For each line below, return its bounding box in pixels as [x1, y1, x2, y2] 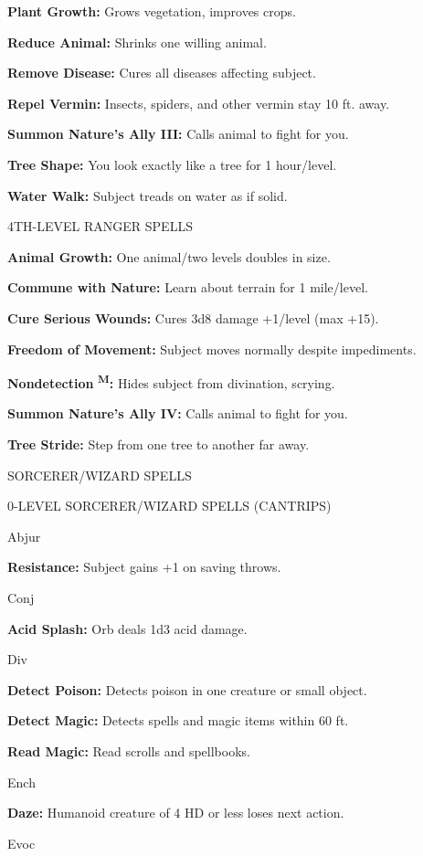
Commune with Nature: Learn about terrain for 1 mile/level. [7, 278, 368, 297]
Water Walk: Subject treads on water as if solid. [7, 185, 288, 205]
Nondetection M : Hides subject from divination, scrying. [7, 371, 335, 392]
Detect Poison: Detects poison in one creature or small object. [7, 680, 367, 699]
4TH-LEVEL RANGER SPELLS [7, 217, 193, 236]
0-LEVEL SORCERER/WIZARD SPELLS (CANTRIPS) [7, 496, 332, 515]
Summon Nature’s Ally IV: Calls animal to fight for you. [7, 404, 348, 423]
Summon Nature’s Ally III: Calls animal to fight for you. [7, 124, 349, 143]
